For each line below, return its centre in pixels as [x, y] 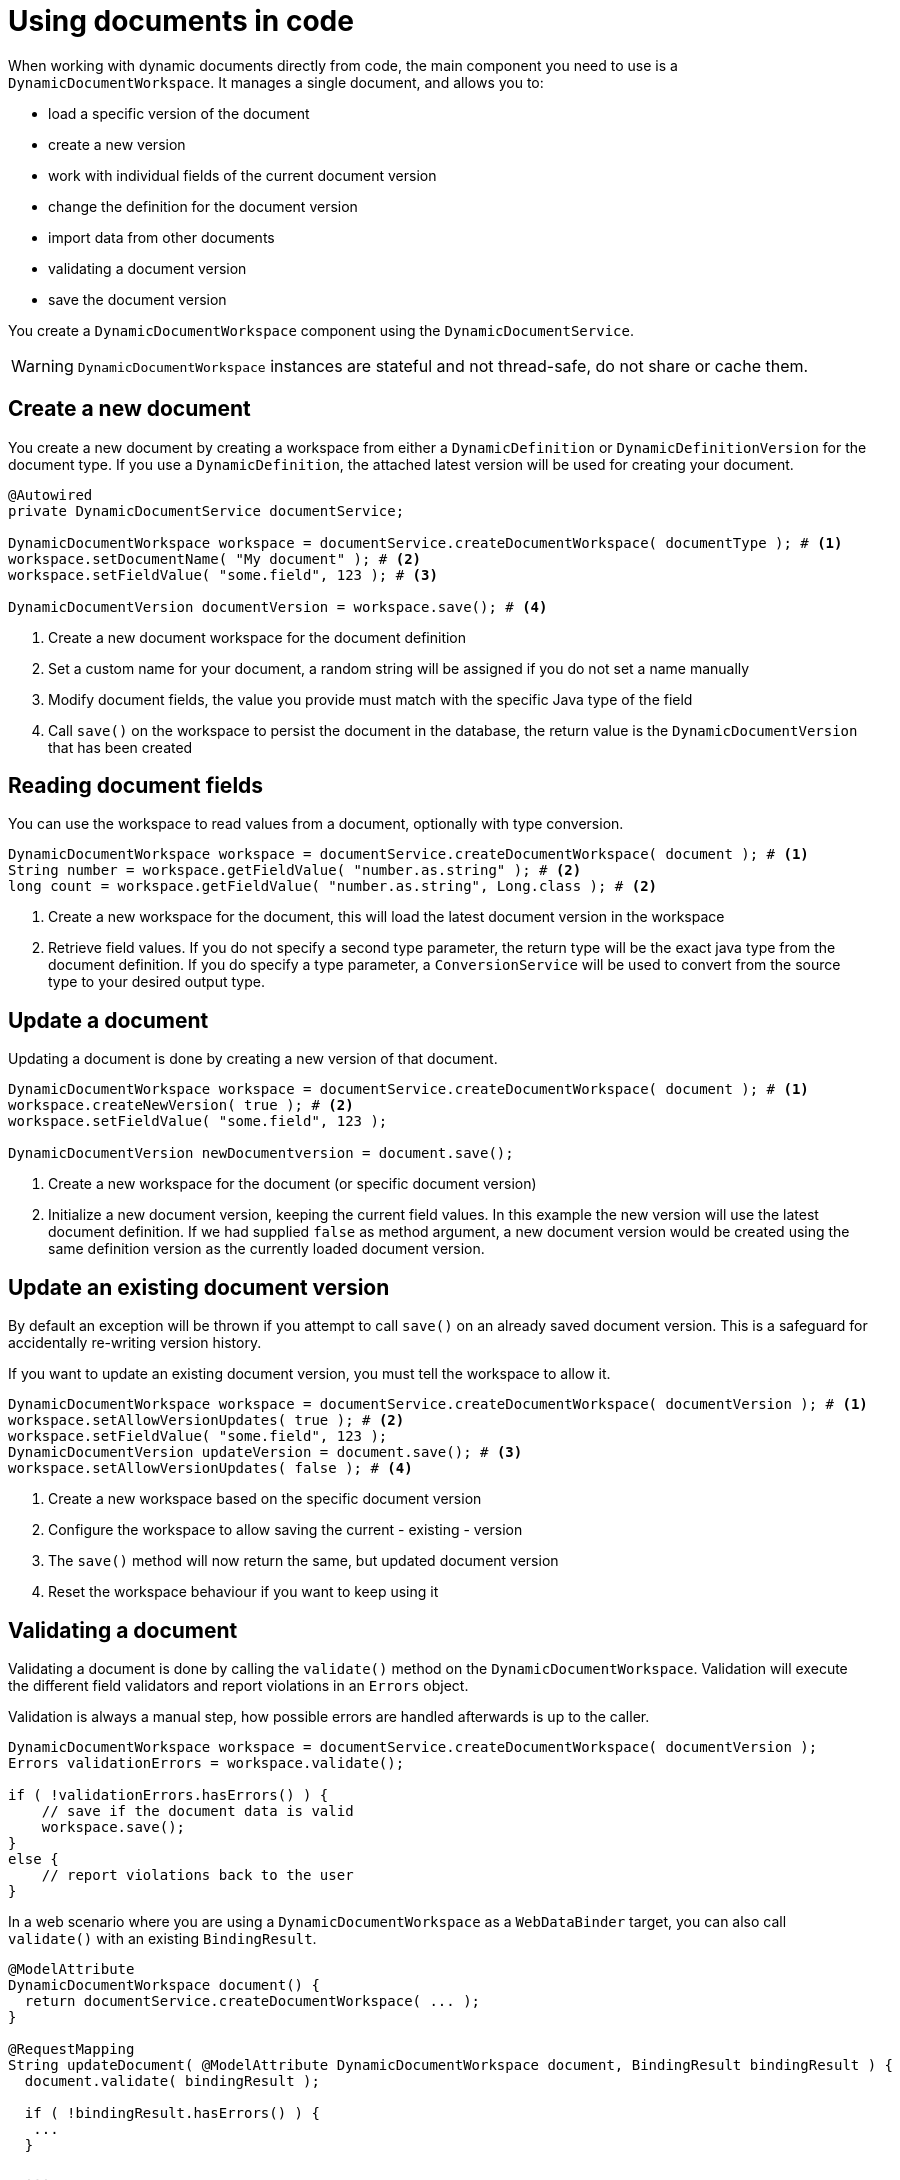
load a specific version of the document [179, 113]
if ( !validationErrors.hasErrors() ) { [168, 1794]
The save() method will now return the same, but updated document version [303, 1561]
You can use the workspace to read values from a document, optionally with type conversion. [316, 824]
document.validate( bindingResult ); [172, 2080]
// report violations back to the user [197, 1874]
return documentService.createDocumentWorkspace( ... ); [252, 2000]
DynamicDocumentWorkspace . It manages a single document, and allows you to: [276, 82]
